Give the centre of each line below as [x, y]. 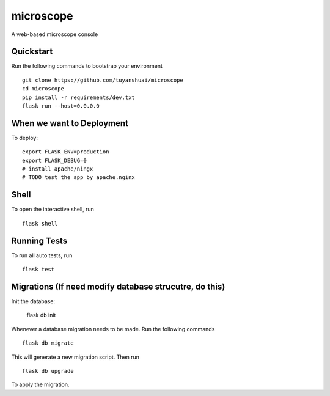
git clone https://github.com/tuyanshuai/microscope [103, 80]
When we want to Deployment [70, 123]
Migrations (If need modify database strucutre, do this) [118, 286]
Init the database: [33, 301]
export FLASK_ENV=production [66, 152]
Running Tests [39, 240]
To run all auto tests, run [42, 255]
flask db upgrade [48, 371]
